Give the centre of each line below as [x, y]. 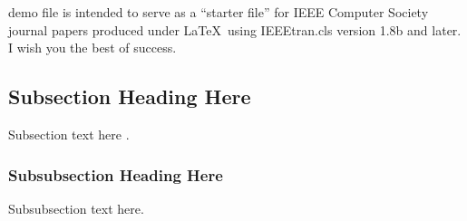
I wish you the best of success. [92, 48]
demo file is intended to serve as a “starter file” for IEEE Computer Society [219, 12]
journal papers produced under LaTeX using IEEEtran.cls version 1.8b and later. [235, 29]
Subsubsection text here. [76, 208]
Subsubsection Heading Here [116, 174]
